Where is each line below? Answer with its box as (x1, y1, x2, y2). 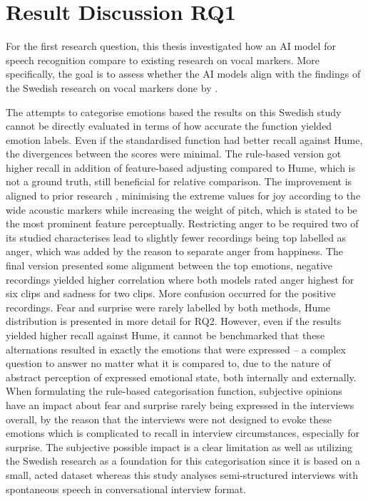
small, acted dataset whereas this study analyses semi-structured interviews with (6, 467, 358, 482)
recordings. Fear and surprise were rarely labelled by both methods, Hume (6, 299, 331, 314)
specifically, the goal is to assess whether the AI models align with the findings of (6, 66, 361, 81)
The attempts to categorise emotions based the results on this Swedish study (6, 104, 342, 119)
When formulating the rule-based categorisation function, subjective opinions (6, 383, 342, 398)
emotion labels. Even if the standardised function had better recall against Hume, (6, 132, 363, 147)
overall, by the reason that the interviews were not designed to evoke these (6, 411, 332, 426)
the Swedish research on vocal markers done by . (6, 80, 218, 95)
